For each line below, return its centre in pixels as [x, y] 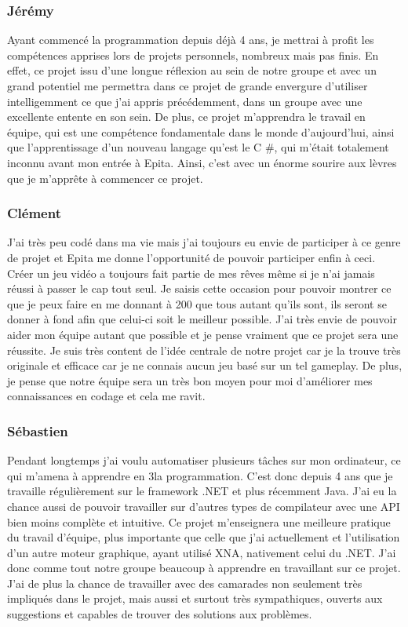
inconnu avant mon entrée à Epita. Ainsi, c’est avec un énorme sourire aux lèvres [202, 162]
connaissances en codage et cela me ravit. [106, 396]
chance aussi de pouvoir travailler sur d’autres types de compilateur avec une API [204, 506]
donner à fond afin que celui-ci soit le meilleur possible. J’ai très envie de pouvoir [202, 319]
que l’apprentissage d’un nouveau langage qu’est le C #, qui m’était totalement [198, 147]
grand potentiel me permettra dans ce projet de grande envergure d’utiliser [188, 86]
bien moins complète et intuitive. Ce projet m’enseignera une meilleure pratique [199, 521]
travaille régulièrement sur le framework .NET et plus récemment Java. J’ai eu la [202, 491]
